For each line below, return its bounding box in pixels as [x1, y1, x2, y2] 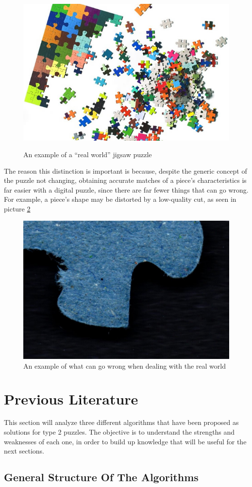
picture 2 [4, 204, 31, 214]
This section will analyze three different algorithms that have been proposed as [4, 417, 239, 427]
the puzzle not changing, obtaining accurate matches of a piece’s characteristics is [4, 175, 247, 185]
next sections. [4, 446, 44, 456]
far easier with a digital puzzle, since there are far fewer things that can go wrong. [4, 184, 249, 195]
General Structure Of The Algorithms [4, 470, 199, 485]
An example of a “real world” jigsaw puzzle [23, 149, 152, 160]
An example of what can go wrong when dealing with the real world [23, 360, 226, 371]
